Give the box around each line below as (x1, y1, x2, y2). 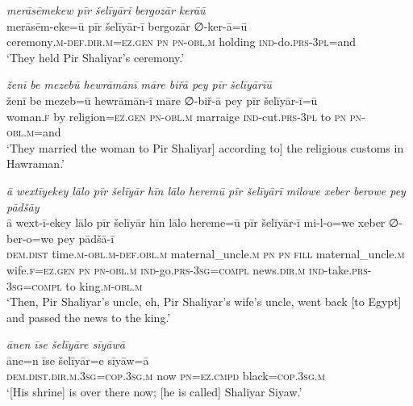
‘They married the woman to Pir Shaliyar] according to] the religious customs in (6, 139, 404, 156)
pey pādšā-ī (57, 229, 115, 246)
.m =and (23, 123, 61, 140)
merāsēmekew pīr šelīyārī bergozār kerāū (6, 2, 206, 18)
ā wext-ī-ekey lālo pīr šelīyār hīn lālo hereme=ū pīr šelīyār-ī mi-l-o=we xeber (6, 214, 386, 231)
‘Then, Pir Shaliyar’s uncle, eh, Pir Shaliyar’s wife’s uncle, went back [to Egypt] (6, 293, 402, 310)
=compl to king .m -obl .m (23, 277, 143, 294)
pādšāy (6, 198, 40, 215)
